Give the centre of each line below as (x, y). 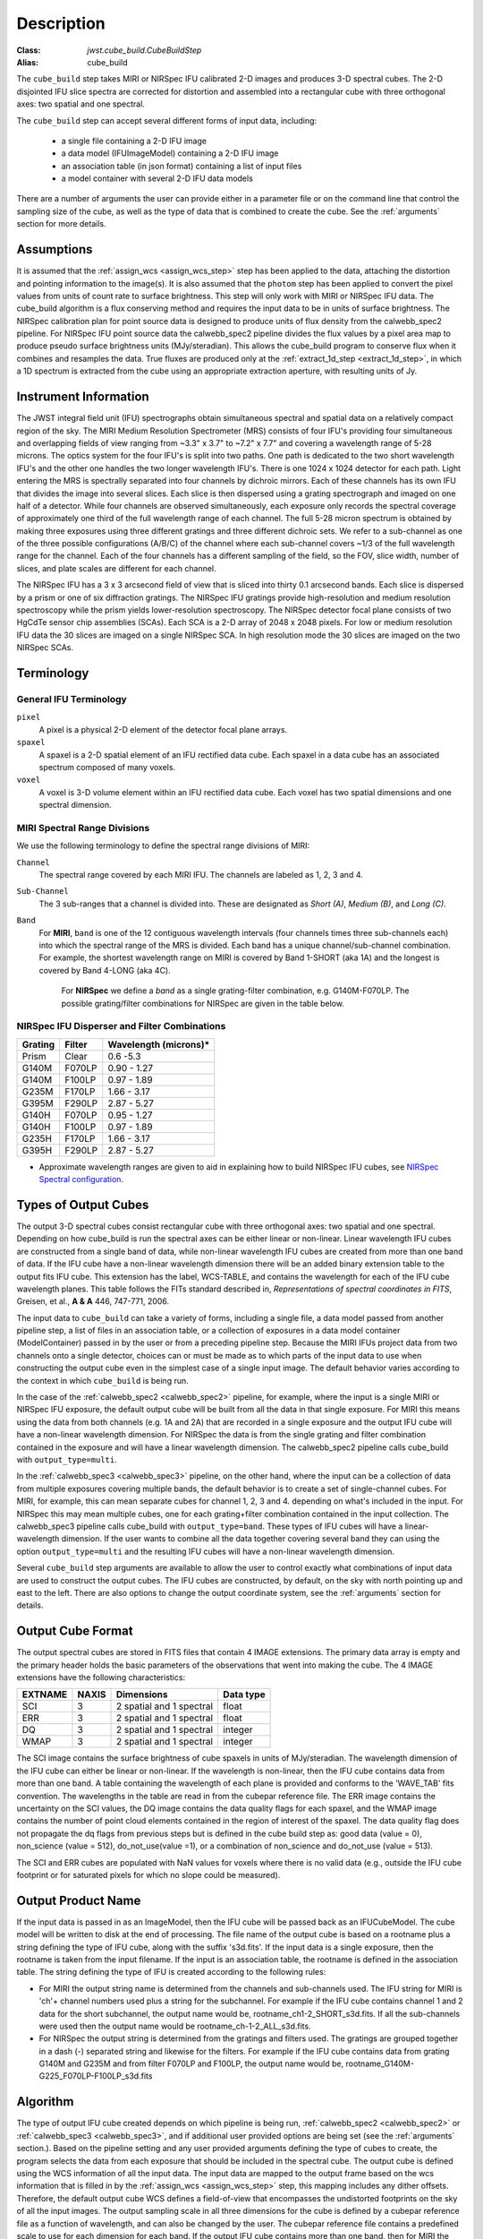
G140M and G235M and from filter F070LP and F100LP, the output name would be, (191, 2063)
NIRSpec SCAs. (45, 648)
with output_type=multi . (67, 1459)
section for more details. (61, 224)
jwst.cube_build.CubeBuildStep (144, 50)
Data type (244, 1694)
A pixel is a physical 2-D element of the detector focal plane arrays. (163, 729)
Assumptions (55, 249)
